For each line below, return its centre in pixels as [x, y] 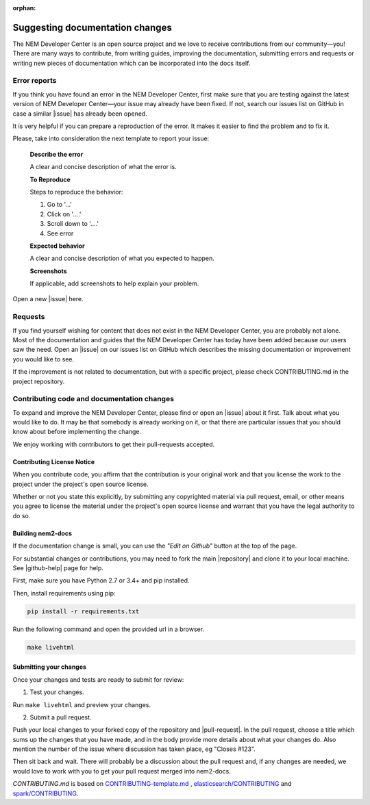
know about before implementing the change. [77, 432]
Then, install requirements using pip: [64, 593]
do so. [22, 515]
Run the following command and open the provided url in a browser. [109, 629]
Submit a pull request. [61, 717]
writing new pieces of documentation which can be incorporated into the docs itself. [132, 63]
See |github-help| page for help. [58, 568]
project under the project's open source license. [81, 484]
